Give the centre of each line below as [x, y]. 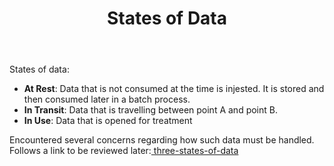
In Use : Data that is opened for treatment [108, 121]
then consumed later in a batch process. [107, 99]
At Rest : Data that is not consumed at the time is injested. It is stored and [174, 89]
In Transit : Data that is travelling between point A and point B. [150, 110]
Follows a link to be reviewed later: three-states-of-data [124, 151]
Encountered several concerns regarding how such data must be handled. [162, 140]
